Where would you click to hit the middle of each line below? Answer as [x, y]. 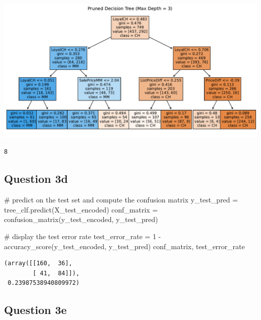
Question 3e [35, 310]
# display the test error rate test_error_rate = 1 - [83, 236]
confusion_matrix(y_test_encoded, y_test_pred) [81, 219]
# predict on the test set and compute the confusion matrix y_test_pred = [121, 200]
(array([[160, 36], [38, 263]
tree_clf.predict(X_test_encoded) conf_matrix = [81, 209]
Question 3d [36, 179]
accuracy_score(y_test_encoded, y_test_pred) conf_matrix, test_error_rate [124, 246]
